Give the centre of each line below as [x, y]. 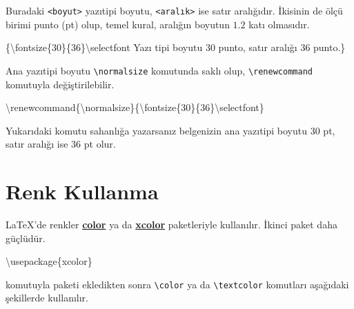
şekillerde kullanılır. [47, 298]
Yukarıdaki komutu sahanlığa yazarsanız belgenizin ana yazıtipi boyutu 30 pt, [170, 130]
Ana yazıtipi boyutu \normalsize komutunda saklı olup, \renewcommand [159, 70]
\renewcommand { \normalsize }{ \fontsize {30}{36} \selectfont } [135, 107]
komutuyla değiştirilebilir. [60, 84]
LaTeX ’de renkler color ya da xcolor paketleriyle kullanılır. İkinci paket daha [171, 224]
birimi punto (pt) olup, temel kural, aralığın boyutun [118, 24]
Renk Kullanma [82, 191]
